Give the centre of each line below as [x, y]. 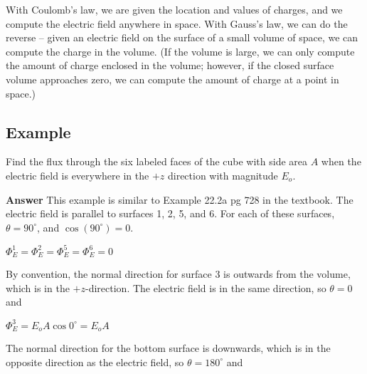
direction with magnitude [223, 175]
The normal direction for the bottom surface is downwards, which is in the [168, 348]
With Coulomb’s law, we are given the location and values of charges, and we [174, 9]
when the [341, 161]
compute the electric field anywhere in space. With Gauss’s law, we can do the [177, 23]
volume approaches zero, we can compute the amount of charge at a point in [172, 79]
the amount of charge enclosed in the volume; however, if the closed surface [170, 65]
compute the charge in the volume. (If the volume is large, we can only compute [180, 51]
